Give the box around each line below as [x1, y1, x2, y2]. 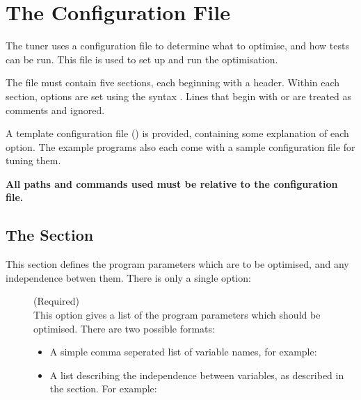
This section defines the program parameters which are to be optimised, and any [6, 257, 349, 271]
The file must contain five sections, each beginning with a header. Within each [6, 75, 340, 90]
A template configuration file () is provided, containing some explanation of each [6, 126, 349, 141]
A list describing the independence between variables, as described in [49, 367, 344, 382]
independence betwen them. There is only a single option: [6, 270, 251, 285]
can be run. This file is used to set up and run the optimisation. [6, 51, 278, 66]
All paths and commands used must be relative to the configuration [6, 176, 338, 191]
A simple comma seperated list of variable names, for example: [49, 344, 317, 359]
